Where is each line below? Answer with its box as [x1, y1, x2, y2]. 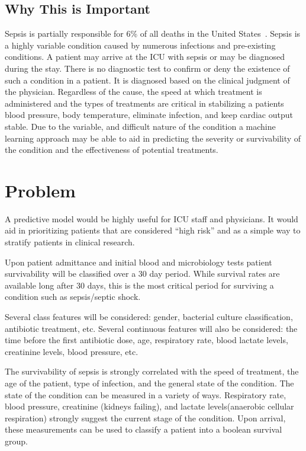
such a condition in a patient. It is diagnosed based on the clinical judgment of [5, 73, 290, 86]
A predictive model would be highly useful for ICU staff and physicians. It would [5, 212, 298, 225]
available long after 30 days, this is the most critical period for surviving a [5, 279, 274, 291]
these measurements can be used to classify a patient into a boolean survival [5, 423, 282, 436]
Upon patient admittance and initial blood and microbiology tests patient [5, 255, 272, 268]
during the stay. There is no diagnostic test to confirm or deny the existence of [5, 62, 290, 74]
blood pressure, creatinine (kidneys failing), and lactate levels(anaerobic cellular [5, 400, 294, 412]
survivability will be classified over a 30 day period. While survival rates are [5, 267, 280, 280]
